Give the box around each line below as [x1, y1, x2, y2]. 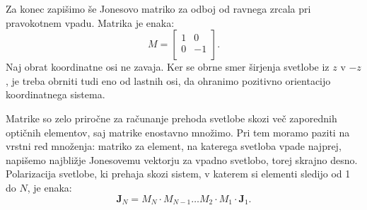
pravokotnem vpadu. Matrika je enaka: [6, 15, 175, 30]
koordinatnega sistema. [6, 87, 105, 102]
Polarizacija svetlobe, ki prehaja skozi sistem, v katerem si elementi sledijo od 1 [6, 166, 351, 181]
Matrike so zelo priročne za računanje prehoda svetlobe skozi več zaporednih [6, 110, 337, 125]
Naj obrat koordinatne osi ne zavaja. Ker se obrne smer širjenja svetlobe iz [6, 59, 330, 74]
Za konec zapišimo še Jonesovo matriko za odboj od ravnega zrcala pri [6, 1, 311, 16]
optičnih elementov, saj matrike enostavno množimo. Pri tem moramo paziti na [6, 124, 350, 139]
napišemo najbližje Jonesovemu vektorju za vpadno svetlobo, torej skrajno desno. [6, 152, 358, 167]
